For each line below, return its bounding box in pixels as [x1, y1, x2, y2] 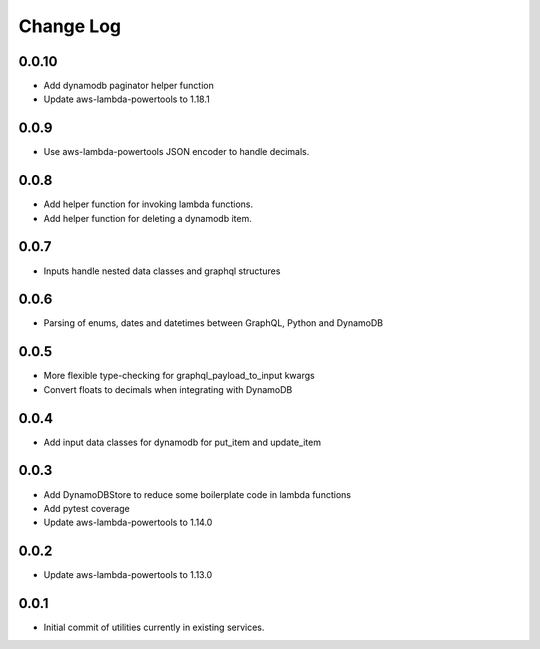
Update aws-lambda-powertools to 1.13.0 [43, 569, 213, 581]
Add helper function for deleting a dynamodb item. [43, 212, 252, 224]
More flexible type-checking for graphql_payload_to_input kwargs [43, 370, 315, 382]
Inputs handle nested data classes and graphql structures [43, 265, 281, 277]
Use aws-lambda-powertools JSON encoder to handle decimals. [43, 146, 310, 158]
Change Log [18, 15, 122, 37]
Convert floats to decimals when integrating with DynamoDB [43, 383, 293, 395]
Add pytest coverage [43, 502, 130, 514]
